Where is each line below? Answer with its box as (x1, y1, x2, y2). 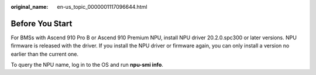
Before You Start (11, 18, 73, 29)
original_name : (11, 4, 49, 10)
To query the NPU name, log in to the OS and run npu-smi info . (11, 62, 164, 69)
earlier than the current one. (11, 50, 79, 57)
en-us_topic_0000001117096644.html (57, 4, 147, 10)
